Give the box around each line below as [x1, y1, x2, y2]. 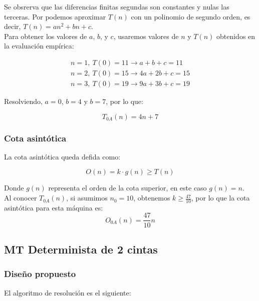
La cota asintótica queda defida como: [4, 151, 121, 161]
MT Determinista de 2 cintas [4, 241, 158, 256]
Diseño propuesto [4, 267, 76, 280]
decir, [4, 21, 21, 31]
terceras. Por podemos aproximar [4, 11, 106, 21]
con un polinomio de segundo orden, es [131, 11, 250, 21]
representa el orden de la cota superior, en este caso [48, 182, 207, 193]
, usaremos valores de [113, 30, 179, 41]
